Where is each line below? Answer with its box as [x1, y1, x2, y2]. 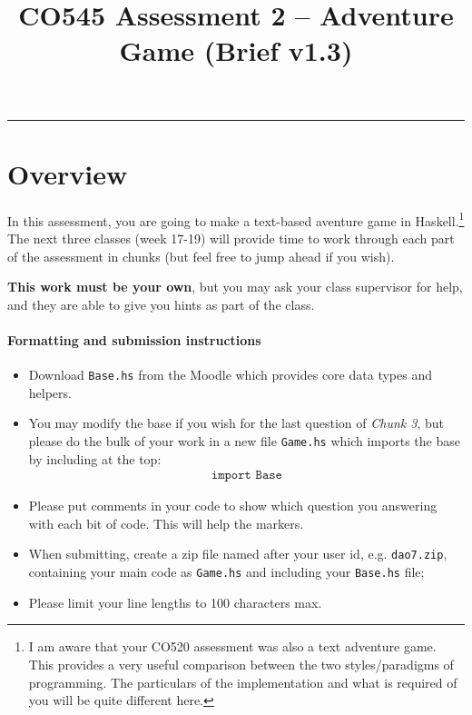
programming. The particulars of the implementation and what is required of [28, 672, 457, 691]
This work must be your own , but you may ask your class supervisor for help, [7, 277, 463, 296]
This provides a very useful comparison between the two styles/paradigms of [28, 654, 454, 673]
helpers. [28, 382, 72, 402]
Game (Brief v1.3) [119, 32, 353, 69]
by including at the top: [28, 449, 162, 468]
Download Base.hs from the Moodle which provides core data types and [28, 365, 432, 384]
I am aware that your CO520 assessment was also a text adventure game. [28, 637, 437, 656]
